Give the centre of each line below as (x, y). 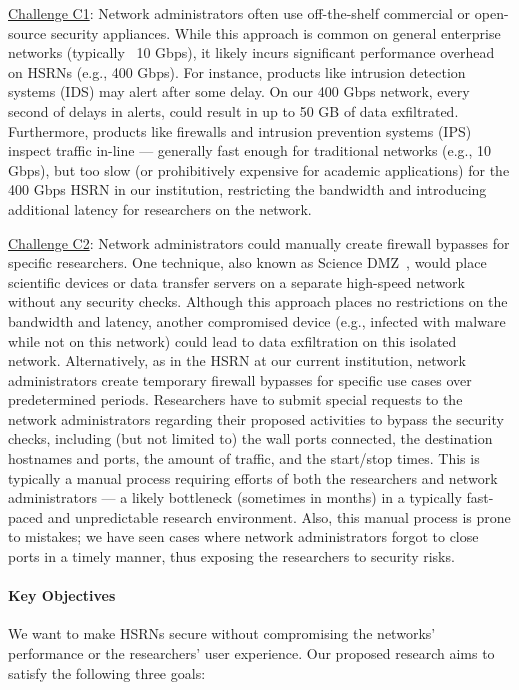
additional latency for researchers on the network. (160, 208)
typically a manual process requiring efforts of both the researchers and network (253, 477)
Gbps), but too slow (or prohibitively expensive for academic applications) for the (259, 169)
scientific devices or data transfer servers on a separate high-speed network (236, 281)
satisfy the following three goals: (107, 672)
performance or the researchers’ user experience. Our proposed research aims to (251, 653)
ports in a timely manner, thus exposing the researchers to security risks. (231, 556)
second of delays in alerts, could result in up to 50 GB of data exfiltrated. (233, 110)
